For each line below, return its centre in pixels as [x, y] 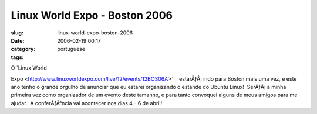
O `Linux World [29, 68]
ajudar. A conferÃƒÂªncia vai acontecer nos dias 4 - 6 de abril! [87, 103]
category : [23, 49]
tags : [17, 57]
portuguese [71, 49]
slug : [17, 33]
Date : [18, 40]
